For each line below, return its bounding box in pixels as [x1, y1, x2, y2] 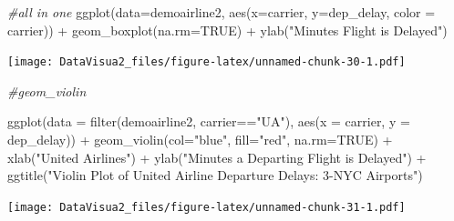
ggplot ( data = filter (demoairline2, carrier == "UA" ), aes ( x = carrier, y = [7, 112, 410, 131]
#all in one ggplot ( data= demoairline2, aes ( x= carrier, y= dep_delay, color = [7, 3, 436, 21]
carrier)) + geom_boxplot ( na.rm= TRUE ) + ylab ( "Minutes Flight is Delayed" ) [7, 20, 448, 39]
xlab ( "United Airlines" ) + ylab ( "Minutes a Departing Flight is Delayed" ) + [7, 147, 427, 166]
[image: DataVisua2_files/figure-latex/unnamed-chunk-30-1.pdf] [7, 55, 406, 69]
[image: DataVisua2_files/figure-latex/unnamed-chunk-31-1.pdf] [7, 200, 406, 214]
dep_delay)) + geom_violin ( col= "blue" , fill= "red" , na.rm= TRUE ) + [7, 130, 393, 149]
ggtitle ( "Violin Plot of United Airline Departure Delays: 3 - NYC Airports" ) [7, 166, 423, 185]
